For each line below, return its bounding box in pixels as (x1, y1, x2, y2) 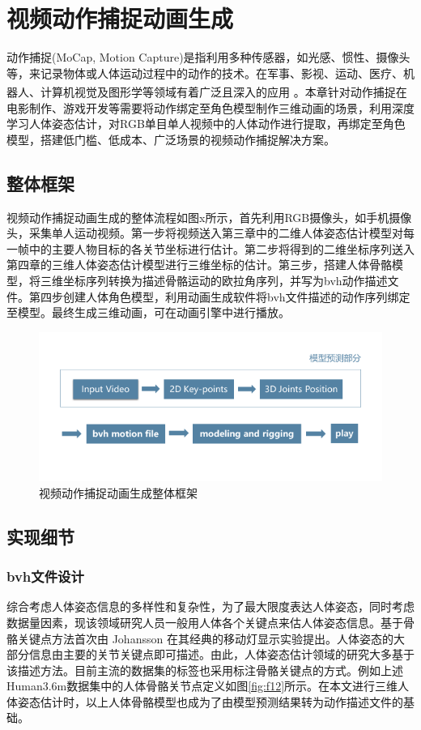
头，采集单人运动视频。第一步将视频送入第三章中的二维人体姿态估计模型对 (6, 224, 403, 241)
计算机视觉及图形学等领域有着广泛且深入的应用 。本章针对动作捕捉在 (40, 83, 407, 100)
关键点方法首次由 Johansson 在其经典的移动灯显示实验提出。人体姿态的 (17, 630, 393, 647)
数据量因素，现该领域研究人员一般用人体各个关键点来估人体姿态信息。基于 (6, 613, 403, 630)
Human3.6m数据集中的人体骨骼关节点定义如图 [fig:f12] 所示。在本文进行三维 (6, 677, 398, 694)
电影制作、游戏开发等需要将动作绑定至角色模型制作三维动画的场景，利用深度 (6, 99, 415, 116)
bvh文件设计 (6, 566, 84, 587)
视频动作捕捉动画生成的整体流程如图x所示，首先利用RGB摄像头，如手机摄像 (6, 208, 412, 225)
